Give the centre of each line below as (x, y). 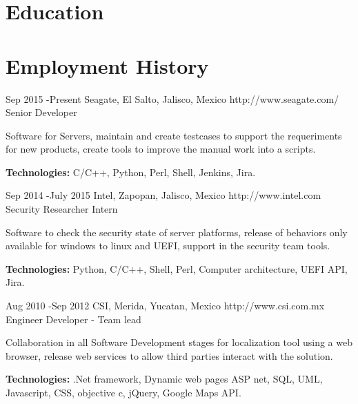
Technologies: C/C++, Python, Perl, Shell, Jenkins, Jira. (131, 172)
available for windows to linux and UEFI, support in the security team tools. (168, 246)
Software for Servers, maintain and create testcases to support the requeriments (174, 135)
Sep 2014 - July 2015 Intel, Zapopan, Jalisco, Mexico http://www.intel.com (163, 195)
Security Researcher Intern (62, 209)
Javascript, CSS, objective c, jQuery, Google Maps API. (123, 392)
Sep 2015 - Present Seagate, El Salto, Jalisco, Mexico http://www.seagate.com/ (172, 98)
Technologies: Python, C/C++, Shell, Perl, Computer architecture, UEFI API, (177, 268)
